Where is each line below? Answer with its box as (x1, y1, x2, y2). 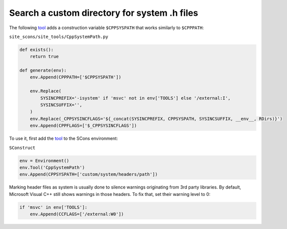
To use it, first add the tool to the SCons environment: (9, 136, 118, 142)
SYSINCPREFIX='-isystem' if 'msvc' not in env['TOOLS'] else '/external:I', (40, 95, 231, 101)
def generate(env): (19, 68, 67, 74)
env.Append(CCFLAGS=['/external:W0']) (30, 211, 124, 217)
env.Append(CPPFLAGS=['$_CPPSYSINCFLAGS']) (30, 123, 137, 128)
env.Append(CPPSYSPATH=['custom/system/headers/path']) (19, 172, 158, 177)
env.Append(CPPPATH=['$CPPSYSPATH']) (30, 75, 122, 80)
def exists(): (19, 47, 54, 52)
